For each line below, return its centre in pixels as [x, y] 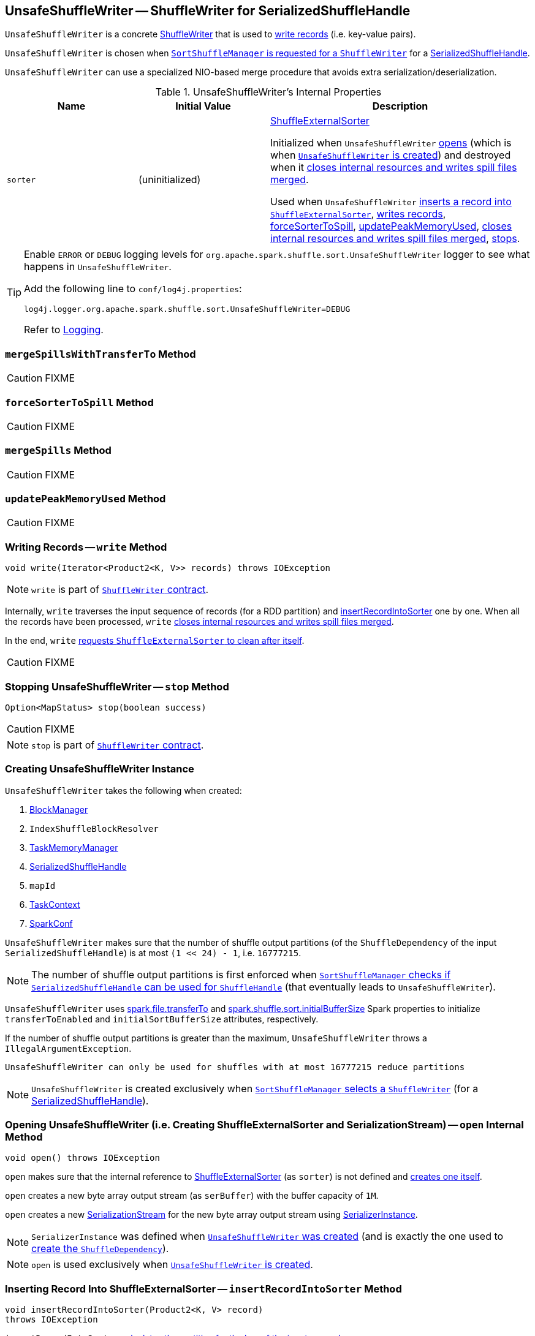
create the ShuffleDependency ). [100, 1249]
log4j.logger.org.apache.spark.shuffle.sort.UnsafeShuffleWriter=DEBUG [187, 309]
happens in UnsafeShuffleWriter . [98, 267]
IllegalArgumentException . [68, 1048]
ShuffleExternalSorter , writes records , [358, 214]
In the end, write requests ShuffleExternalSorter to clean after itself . [155, 641]
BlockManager [59, 809]
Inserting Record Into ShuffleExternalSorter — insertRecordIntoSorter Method [203, 1289]
